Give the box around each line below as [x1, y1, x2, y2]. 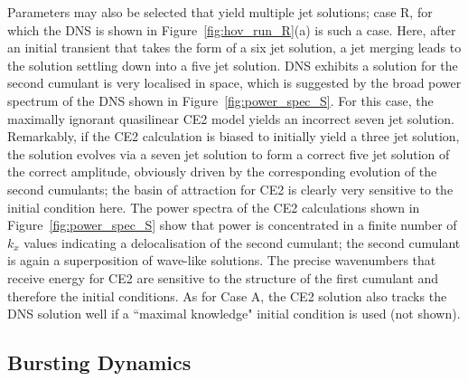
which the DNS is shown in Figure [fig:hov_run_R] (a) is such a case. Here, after [7, 20, 456, 39]
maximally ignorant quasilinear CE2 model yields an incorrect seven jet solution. [7, 109, 454, 128]
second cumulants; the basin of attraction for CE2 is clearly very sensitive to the [7, 179, 454, 198]
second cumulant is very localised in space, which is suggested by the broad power [7, 73, 462, 92]
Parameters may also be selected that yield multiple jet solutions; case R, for [7, 3, 433, 21]
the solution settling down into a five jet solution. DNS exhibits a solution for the [7, 55, 458, 74]
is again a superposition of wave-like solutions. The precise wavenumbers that [7, 251, 436, 270]
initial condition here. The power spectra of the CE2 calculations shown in [7, 197, 420, 216]
